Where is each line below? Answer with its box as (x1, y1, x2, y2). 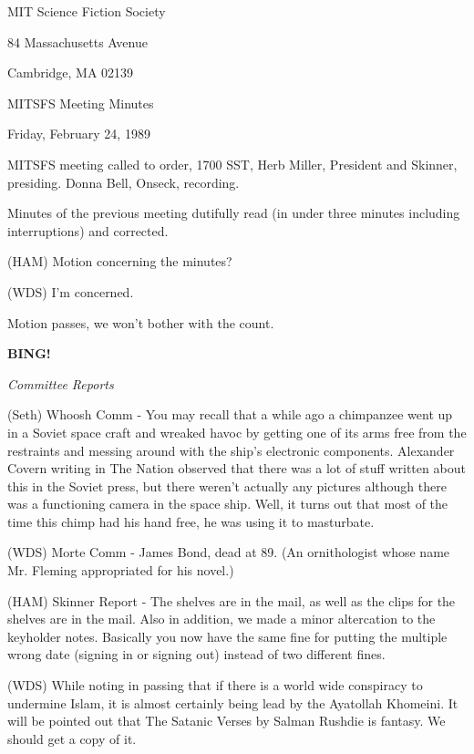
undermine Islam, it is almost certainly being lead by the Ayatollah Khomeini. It (7, 693, 459, 712)
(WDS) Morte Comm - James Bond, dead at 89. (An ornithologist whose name (7, 542, 450, 562)
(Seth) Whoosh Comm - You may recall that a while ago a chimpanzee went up (7, 405, 453, 424)
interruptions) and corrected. (7, 221, 169, 240)
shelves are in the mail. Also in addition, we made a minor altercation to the (7, 609, 436, 628)
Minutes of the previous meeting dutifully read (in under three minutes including (7, 203, 460, 222)
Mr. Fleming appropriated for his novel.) (7, 561, 234, 580)
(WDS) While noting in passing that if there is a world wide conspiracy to (7, 676, 423, 695)
